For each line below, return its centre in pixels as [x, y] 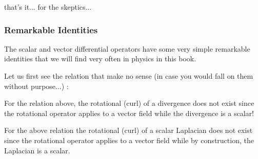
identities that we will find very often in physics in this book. [100, 59]
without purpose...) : [36, 86]
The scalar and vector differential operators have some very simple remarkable [127, 48]
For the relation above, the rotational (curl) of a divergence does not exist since [129, 103]
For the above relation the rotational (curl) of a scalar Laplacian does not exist [128, 130]
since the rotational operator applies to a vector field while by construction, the [129, 140]
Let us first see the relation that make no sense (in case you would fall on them [129, 76]
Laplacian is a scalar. [37, 150]
